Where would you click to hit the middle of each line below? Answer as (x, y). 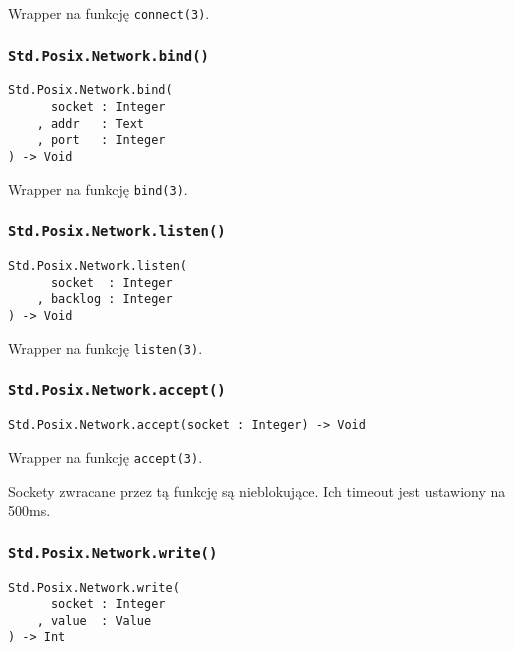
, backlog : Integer (104, 299)
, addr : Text (90, 123)
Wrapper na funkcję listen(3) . (105, 347)
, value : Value (94, 620)
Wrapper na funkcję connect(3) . (109, 13)
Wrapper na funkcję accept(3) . (105, 456)
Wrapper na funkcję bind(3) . (98, 188)
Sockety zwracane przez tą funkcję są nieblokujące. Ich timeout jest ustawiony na (257, 490)
